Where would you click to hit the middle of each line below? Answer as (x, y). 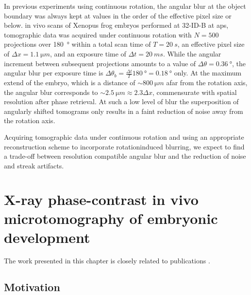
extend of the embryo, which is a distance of (70, 82)
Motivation (32, 286)
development (47, 237)
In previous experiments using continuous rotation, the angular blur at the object (125, 6)
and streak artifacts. (34, 165)
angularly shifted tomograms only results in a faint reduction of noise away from (124, 111)
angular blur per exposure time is (54, 73)
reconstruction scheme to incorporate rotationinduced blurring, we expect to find (124, 146)
